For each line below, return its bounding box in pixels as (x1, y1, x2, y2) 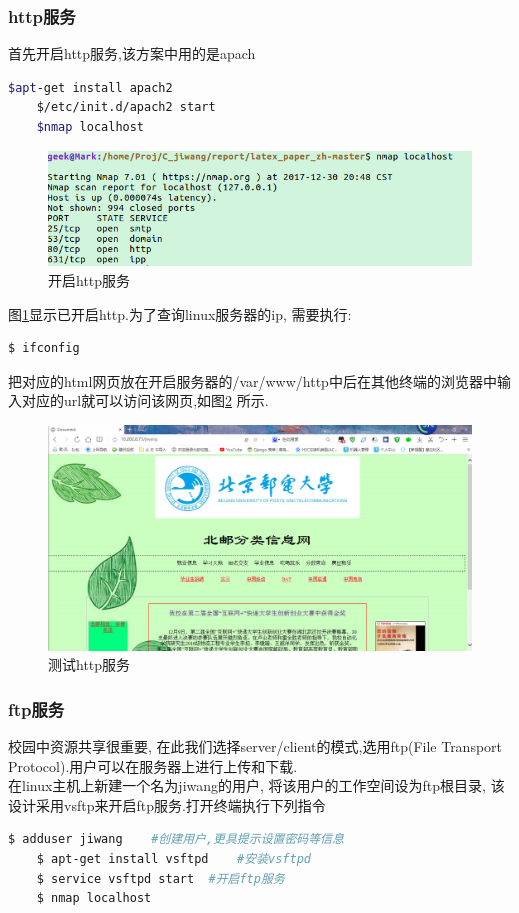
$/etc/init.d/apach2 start (36, 100, 216, 115)
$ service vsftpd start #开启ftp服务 (36, 871, 285, 886)
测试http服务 (48, 654, 131, 675)
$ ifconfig (8, 341, 80, 356)
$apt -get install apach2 (8, 80, 173, 95)
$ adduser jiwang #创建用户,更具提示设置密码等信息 (8, 832, 344, 847)
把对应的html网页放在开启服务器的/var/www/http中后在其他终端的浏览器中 (8, 370, 497, 391)
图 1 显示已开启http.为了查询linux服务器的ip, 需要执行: (8, 303, 352, 324)
